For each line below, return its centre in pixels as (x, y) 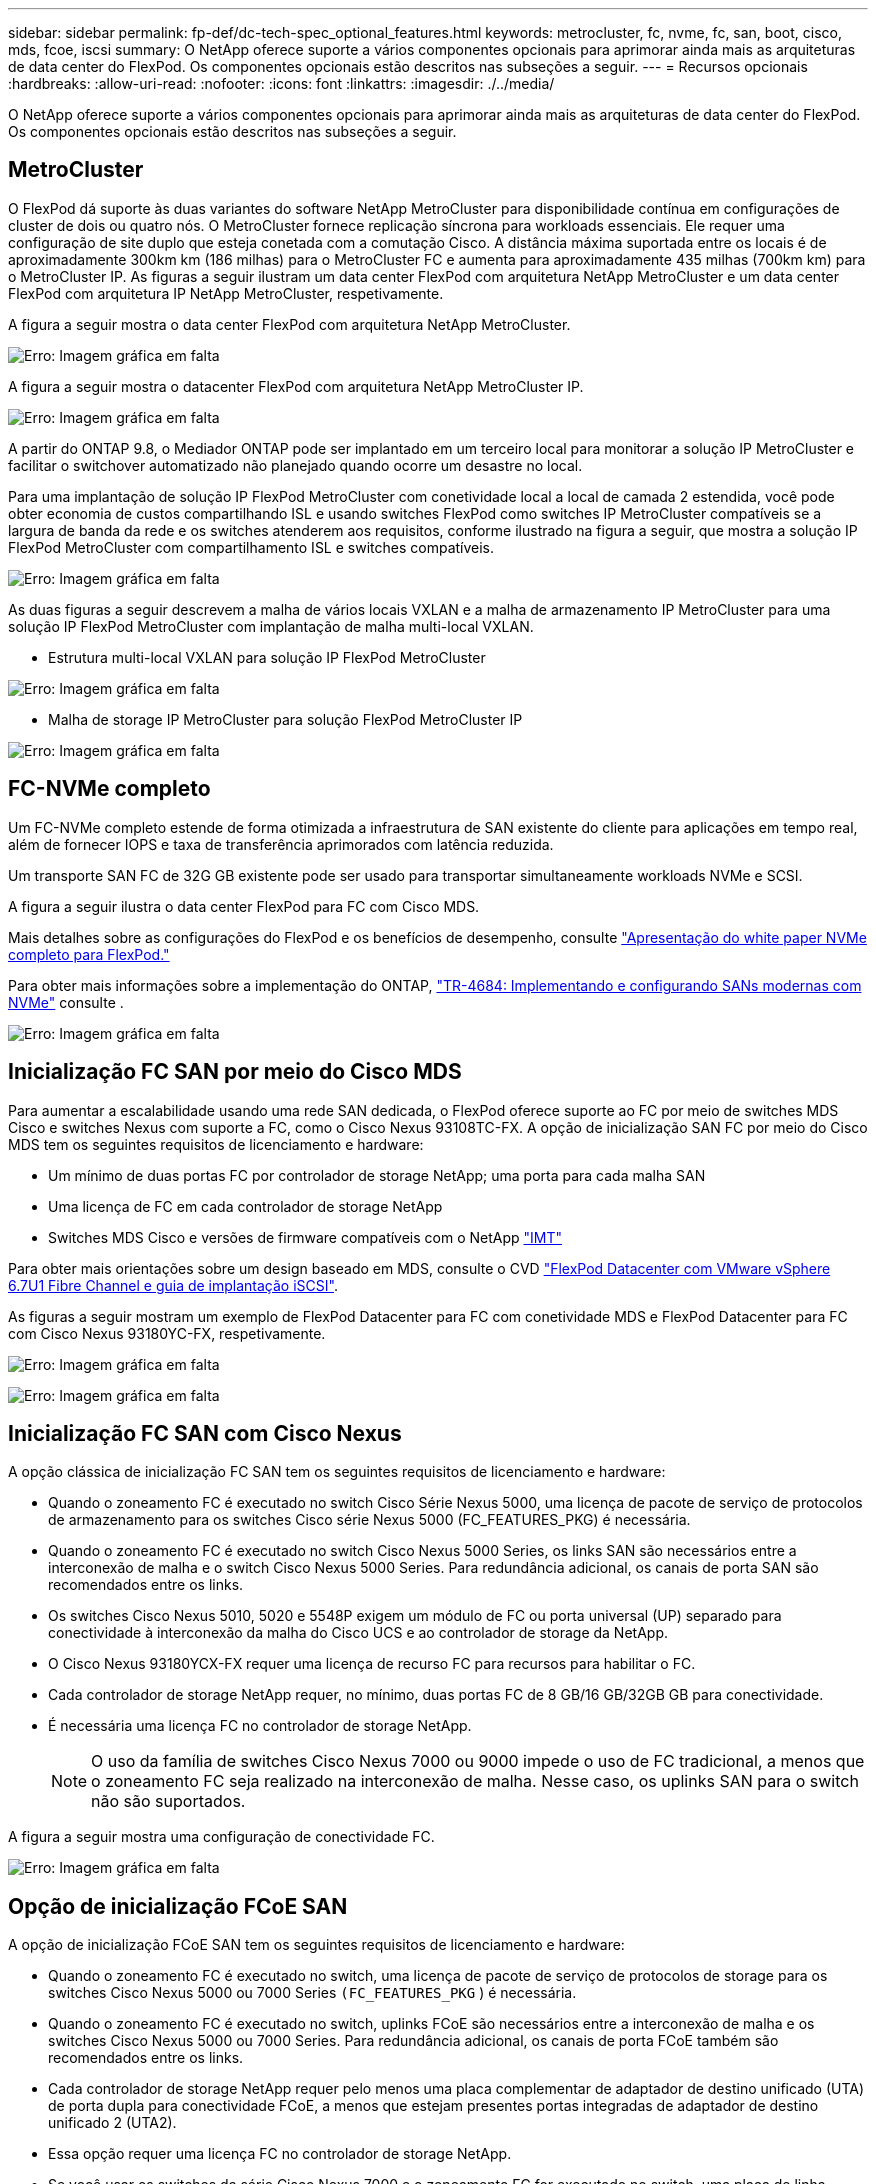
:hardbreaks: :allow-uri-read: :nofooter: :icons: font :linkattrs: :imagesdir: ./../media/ (281, 83)
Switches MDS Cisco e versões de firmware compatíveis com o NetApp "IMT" (305, 1237)
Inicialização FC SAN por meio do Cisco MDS (235, 1072)
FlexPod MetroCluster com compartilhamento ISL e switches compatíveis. (251, 547)
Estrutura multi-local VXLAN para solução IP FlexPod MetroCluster (267, 657)
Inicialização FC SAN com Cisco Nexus (205, 1433)
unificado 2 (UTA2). (112, 2123)
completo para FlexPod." (89, 954)
